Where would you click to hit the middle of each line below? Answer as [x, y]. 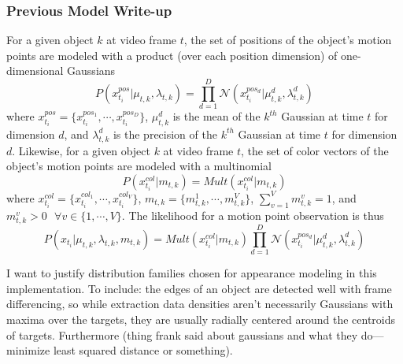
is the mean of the [216, 116]
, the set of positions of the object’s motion [288, 40]
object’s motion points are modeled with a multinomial [139, 166]
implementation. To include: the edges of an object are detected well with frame [199, 288]
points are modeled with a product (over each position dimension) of [172, 55]
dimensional [35, 71]
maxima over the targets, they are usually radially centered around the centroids [201, 319]
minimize [28, 350]
